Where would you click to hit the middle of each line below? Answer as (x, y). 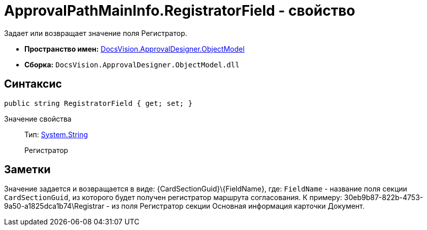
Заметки (27, 170)
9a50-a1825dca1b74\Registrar (54, 206)
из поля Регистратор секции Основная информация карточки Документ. (238, 206)
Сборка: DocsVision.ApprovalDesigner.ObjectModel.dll (132, 64)
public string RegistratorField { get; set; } (98, 103)
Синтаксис (33, 84)
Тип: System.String (56, 134)
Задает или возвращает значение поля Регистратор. (96, 33)
